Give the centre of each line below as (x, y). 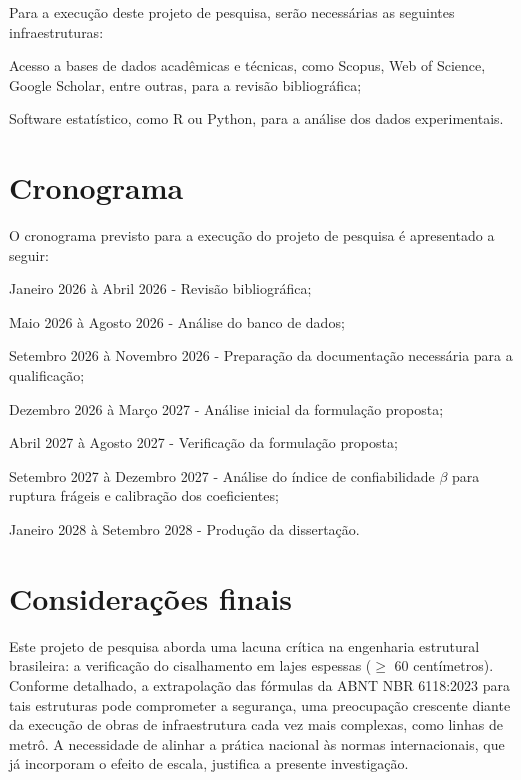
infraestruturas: (56, 31)
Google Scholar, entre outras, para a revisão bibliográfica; (185, 84)
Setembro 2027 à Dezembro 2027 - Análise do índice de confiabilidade (222, 475)
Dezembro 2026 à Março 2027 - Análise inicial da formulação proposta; (226, 408)
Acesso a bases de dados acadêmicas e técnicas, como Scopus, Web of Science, (247, 65)
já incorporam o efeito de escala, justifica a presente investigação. (209, 763)
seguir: (29, 254)
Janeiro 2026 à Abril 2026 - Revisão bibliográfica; (160, 288)
